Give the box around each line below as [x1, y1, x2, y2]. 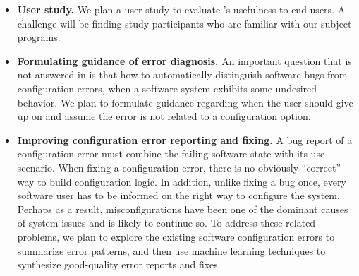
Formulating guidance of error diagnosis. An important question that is [17, 53, 352, 68]
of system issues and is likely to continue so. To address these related [17, 215, 316, 230]
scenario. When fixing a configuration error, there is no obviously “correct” [17, 160, 341, 174]
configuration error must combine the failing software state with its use [17, 146, 325, 161]
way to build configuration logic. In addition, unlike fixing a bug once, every [17, 174, 346, 188]
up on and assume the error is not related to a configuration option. [17, 109, 311, 124]
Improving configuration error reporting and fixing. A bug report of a [17, 132, 353, 147]
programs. [17, 30, 61, 44]
